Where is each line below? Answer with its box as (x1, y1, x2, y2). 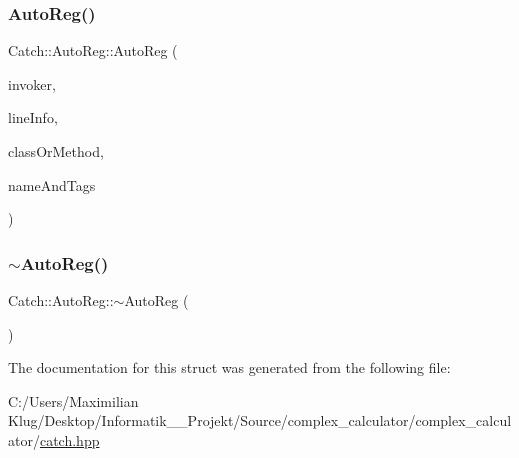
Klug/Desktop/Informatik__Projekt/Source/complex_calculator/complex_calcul (8, 410, 512, 431)
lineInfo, (8, 107, 58, 128)
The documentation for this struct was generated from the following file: (8, 357, 451, 378)
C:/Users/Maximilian (8, 390, 139, 411)
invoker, (8, 73, 56, 94)
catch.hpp (39, 429, 100, 450)
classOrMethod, (8, 141, 104, 161)
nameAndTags (8, 174, 96, 195)
